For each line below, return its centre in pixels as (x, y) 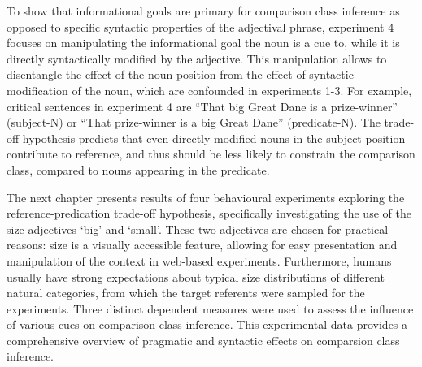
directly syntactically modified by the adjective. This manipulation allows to (197, 58)
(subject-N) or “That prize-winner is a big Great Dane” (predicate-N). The (194, 122)
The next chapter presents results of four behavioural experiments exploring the (206, 197)
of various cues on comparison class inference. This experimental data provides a (207, 324)
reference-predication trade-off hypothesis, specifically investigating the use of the (209, 213)
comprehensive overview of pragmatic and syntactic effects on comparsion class (203, 340)
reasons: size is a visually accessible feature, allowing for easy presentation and (202, 245)
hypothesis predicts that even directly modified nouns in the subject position (214, 138)
